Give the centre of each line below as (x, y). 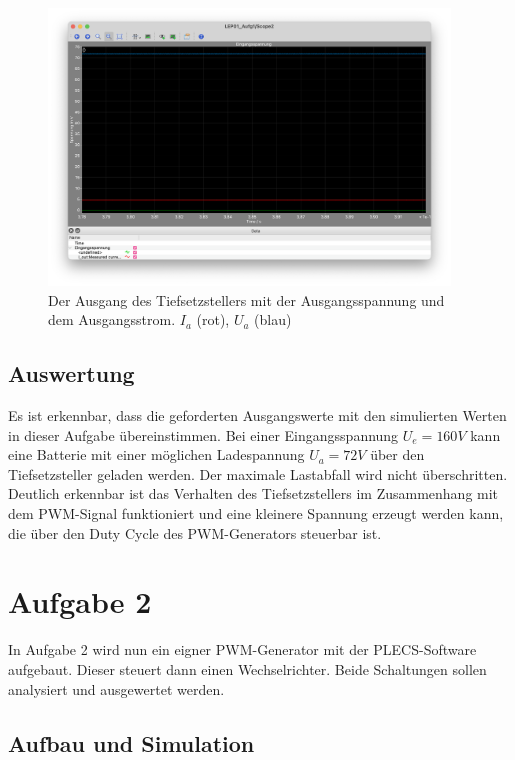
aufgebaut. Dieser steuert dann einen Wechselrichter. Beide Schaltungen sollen (247, 668)
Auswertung (71, 373)
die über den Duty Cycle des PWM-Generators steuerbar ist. (195, 532)
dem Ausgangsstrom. (112, 319)
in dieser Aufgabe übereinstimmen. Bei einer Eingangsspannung (203, 434)
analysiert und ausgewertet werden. (116, 688)
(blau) (273, 319)
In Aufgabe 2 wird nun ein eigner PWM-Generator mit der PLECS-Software (242, 649)
